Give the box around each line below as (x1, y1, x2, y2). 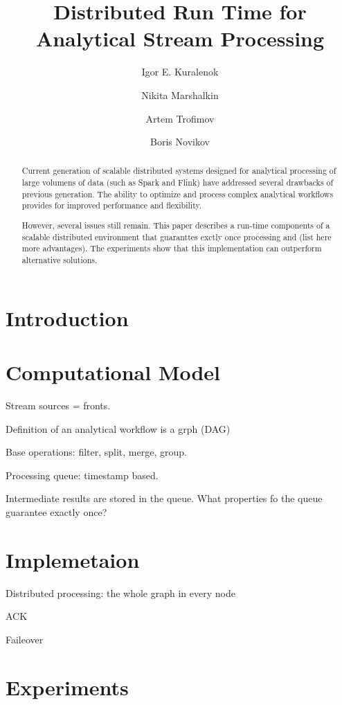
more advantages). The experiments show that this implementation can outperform (21, 242, 322, 254)
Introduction (6, 303, 129, 332)
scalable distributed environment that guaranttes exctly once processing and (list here (21, 231, 332, 242)
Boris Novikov (150, 134, 210, 149)
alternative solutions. (21, 253, 98, 265)
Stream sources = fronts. (6, 398, 111, 412)
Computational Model (6, 358, 221, 386)
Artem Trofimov (145, 111, 215, 125)
